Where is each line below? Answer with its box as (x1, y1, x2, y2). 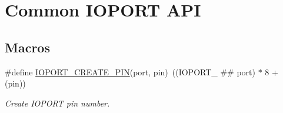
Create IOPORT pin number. (5, 97, 110, 109)
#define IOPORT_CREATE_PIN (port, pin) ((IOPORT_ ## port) (5, 65, 255, 78)
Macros (5, 38, 50, 56)
